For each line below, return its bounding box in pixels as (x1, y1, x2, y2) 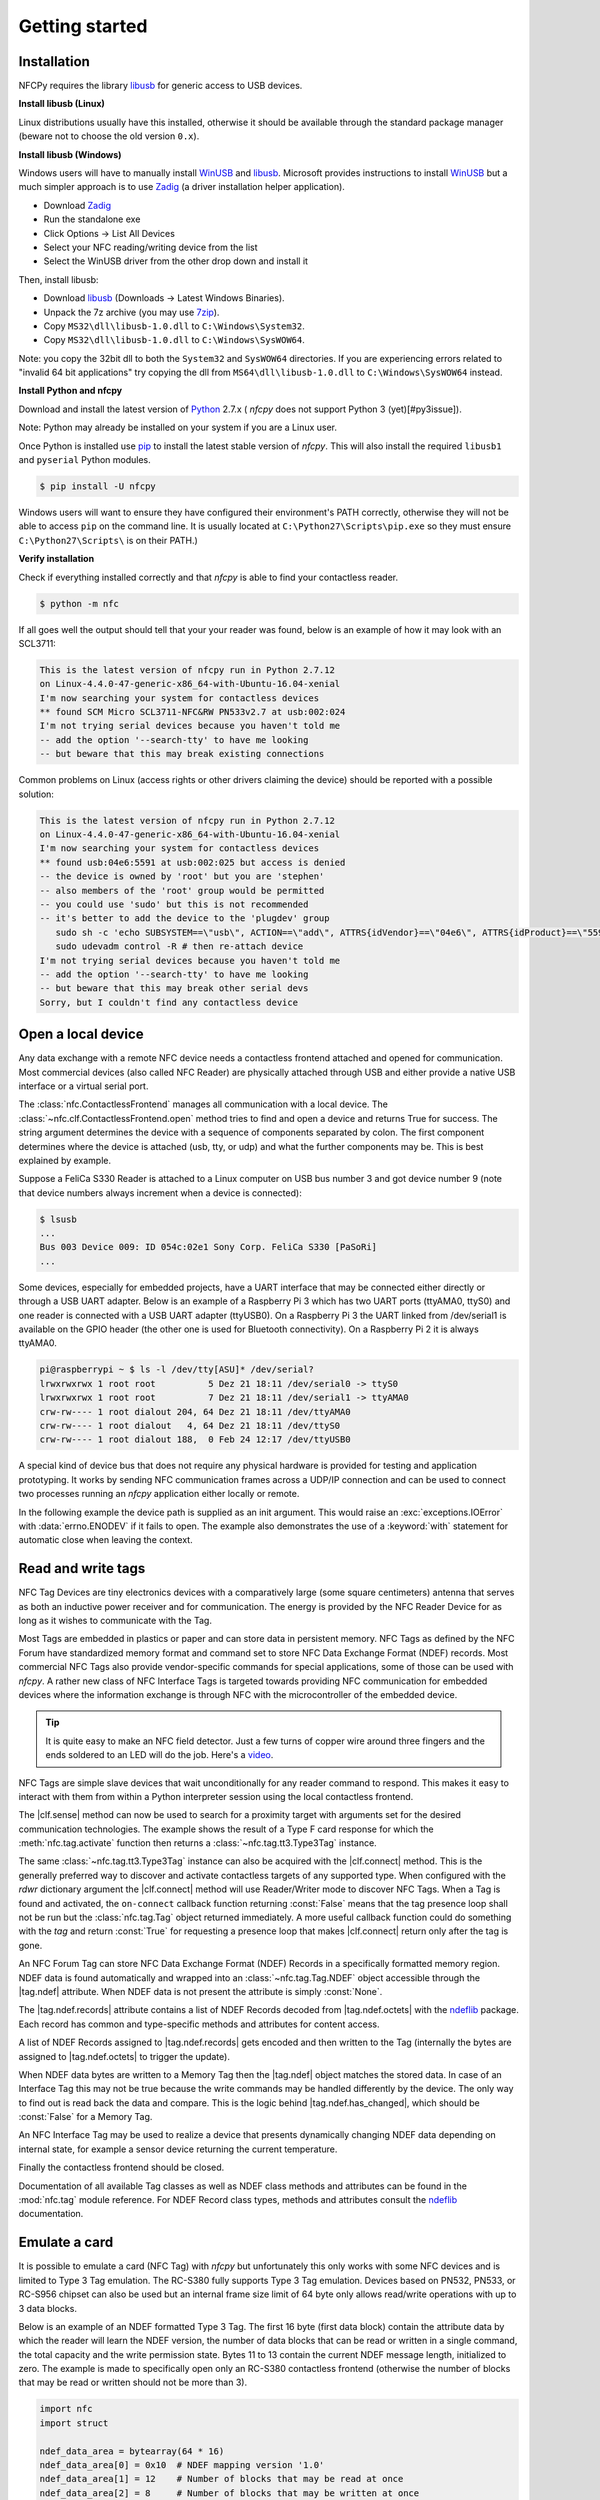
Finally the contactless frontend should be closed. (18, 2161, 225, 2174)
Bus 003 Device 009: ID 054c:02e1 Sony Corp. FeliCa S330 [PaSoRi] (39, 1241, 378, 1253)
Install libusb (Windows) (18, 148, 122, 160)
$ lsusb (39, 1213, 77, 1225)
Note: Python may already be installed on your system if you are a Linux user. (18, 421, 338, 434)
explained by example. (18, 1154, 112, 1166)
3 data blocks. (18, 2302, 77, 2314)
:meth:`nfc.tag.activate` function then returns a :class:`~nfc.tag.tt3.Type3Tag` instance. (18, 1837, 377, 1849)
